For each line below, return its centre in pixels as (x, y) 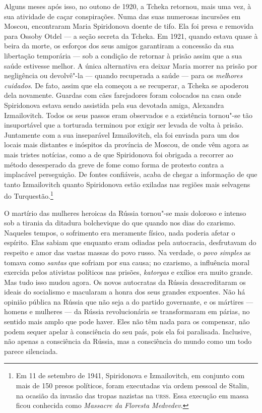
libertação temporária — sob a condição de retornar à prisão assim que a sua (123, 55)
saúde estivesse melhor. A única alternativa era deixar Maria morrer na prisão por (131, 65)
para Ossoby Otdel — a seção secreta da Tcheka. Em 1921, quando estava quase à (131, 36)
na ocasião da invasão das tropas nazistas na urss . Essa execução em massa (132, 395)
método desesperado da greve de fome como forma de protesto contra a (114, 164)
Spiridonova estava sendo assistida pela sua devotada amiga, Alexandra (114, 105)
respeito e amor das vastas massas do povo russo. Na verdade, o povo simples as (127, 252)
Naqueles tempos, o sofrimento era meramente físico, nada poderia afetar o (120, 232)
